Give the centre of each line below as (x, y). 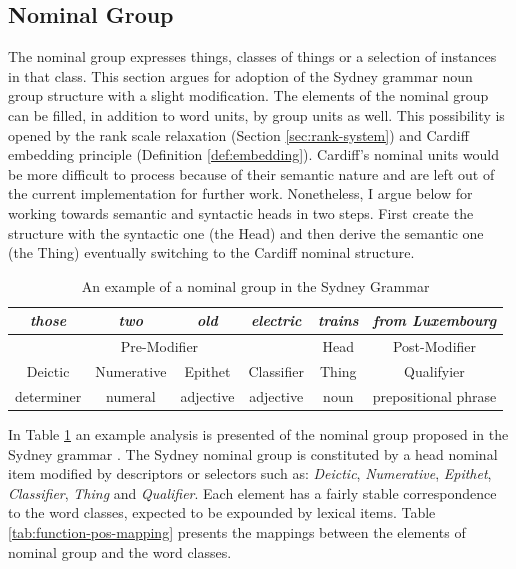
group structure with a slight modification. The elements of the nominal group (248, 95)
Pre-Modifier (159, 346)
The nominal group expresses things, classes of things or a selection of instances (252, 56)
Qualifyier (434, 371)
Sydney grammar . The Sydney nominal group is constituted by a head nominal (253, 453)
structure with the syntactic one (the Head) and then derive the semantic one (246, 232)
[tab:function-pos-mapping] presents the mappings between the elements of (237, 531)
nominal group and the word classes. (120, 551)
